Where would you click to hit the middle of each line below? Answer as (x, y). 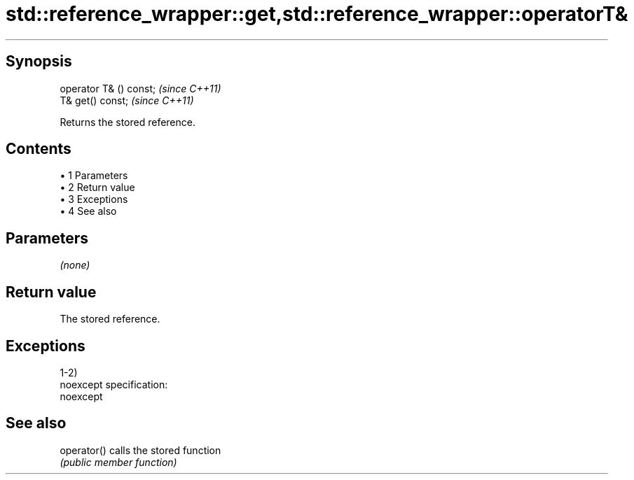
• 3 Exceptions (94, 199)
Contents (39, 149)
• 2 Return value (97, 188)
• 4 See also (88, 211)
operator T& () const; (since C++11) (140, 88)
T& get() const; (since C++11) (127, 100)
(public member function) (118, 462)
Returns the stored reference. (128, 122)
